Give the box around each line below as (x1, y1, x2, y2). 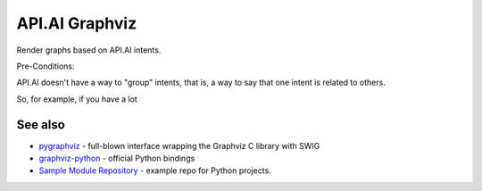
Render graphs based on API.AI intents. (16, 45, 162, 55)
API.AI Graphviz (16, 13, 137, 33)
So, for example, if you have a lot (16, 94, 137, 104)
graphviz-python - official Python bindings (38, 153, 195, 164)
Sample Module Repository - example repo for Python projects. (38, 165, 271, 176)
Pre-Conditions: (16, 61, 75, 71)
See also (16, 117, 66, 132)
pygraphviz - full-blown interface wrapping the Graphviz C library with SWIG (38, 140, 320, 151)
